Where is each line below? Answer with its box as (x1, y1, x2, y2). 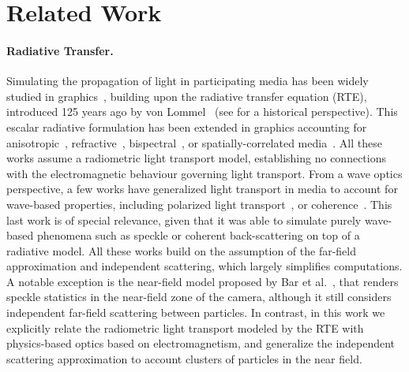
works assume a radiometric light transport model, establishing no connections (6, 150, 387, 166)
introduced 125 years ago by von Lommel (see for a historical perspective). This (6, 103, 398, 120)
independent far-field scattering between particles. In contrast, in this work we (6, 304, 385, 321)
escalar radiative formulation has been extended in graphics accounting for (6, 118, 367, 135)
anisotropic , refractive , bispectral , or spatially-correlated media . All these (6, 134, 382, 151)
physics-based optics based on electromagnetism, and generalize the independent (6, 335, 396, 352)
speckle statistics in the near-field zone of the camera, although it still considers (6, 288, 392, 305)
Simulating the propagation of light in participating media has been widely (6, 73, 369, 89)
